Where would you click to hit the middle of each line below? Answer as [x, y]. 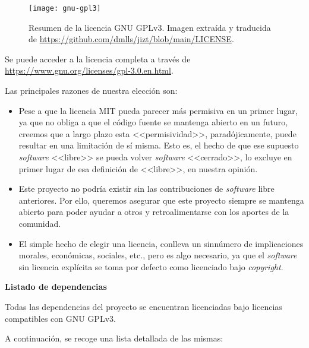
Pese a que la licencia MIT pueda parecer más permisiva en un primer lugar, [158, 110]
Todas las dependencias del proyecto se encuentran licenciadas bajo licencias [144, 306]
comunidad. [40, 223]
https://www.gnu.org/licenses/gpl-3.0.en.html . [89, 70]
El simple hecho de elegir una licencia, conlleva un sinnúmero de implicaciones [161, 243]
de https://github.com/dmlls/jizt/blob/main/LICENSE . [131, 39]
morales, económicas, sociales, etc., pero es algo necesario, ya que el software [158, 255]
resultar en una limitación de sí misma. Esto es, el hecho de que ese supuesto [159, 145]
